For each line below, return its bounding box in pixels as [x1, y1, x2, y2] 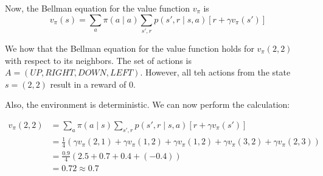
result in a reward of [50, 77, 127, 90]
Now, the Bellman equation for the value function [5, 2, 190, 14]
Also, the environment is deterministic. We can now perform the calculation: [5, 98, 290, 111]
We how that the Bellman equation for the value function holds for [5, 41, 254, 54]
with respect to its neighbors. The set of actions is [5, 54, 192, 66]
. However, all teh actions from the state [140, 66, 291, 79]
